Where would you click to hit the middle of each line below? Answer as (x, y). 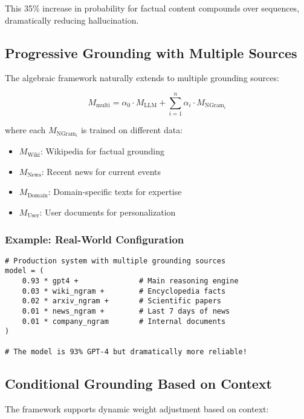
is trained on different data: (132, 130)
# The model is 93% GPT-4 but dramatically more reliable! (126, 351)
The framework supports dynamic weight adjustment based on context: (137, 408)
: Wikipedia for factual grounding (102, 151)
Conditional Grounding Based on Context (139, 383)
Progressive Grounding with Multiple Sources (151, 52)
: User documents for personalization (108, 212)
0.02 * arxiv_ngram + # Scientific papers (121, 301)
